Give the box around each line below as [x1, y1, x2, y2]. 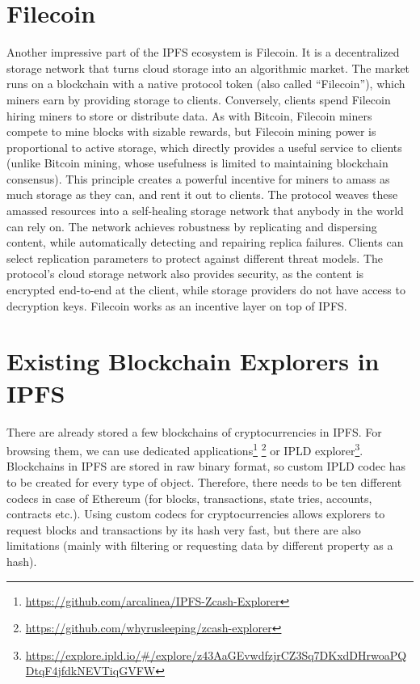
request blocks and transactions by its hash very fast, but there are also [6, 521, 361, 538]
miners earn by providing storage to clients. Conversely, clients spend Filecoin [6, 91, 391, 108]
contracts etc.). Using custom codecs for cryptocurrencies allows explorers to [6, 505, 385, 522]
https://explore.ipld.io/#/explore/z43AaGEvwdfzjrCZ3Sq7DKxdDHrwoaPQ [25, 646, 407, 663]
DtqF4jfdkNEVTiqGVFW [25, 662, 156, 679]
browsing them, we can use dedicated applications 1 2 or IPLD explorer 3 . [6, 440, 363, 458]
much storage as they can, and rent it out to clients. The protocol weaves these [6, 186, 398, 203]
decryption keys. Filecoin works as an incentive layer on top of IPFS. [6, 297, 347, 314]
